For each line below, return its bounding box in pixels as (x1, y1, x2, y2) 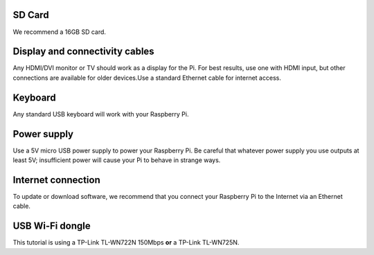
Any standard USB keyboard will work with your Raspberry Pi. (12, 109, 189, 118)
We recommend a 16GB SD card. (12, 28, 107, 36)
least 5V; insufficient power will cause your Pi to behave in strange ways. (12, 156, 221, 164)
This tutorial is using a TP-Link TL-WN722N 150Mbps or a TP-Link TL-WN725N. (12, 238, 240, 247)
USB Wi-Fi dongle (12, 220, 91, 232)
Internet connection (12, 174, 100, 186)
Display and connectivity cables (12, 46, 155, 58)
